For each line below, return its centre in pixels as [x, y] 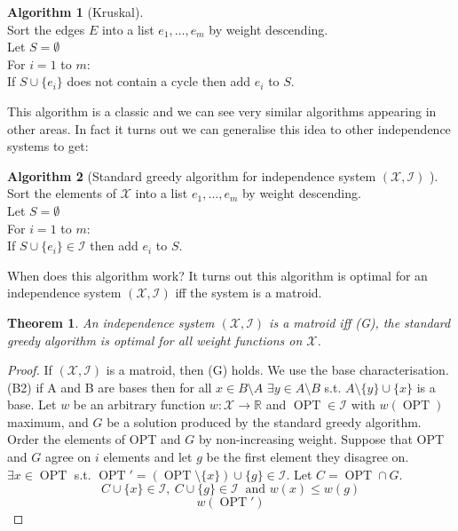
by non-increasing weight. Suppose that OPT [321, 439]
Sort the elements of [62, 193]
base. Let [32, 404]
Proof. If [30, 370]
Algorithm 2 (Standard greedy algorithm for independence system [192, 175]
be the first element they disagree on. [308, 457]
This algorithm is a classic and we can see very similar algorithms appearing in [222, 111]
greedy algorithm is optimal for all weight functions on [155, 340]
